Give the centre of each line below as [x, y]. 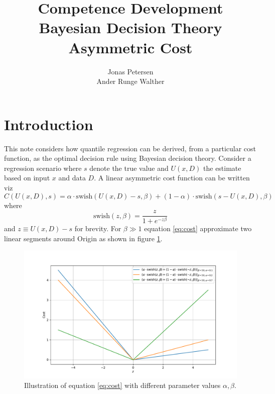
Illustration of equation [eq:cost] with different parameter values [122, 385]
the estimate [222, 168]
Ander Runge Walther [130, 81]
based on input [27, 178]
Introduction [49, 124]
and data [72, 178]
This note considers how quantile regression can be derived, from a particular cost [130, 148]
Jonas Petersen [130, 71]
